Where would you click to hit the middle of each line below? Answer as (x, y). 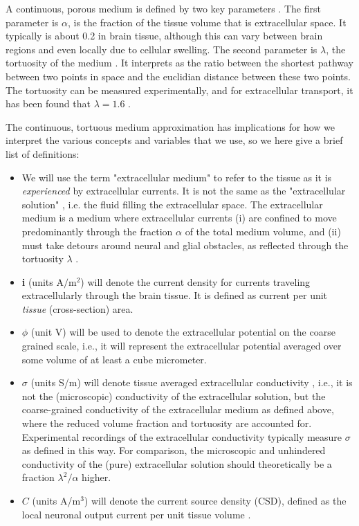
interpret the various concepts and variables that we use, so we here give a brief (174, 140)
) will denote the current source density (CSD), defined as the (215, 500)
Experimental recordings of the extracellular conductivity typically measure (182, 436)
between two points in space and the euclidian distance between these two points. (178, 76)
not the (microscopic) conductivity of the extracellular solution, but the (174, 396)
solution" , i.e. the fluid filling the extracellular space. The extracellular (172, 204)
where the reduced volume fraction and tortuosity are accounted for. (167, 423)
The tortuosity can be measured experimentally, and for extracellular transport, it (179, 90)
